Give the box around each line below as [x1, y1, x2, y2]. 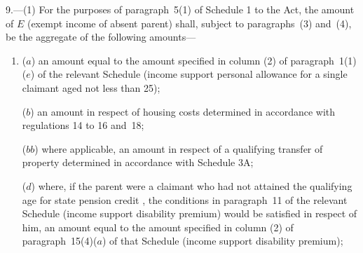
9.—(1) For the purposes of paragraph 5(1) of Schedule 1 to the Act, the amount [6, 2, 355, 16]
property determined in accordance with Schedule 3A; [22, 155, 254, 170]
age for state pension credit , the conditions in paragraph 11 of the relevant [22, 192, 348, 207]
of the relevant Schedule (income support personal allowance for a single [37, 67, 348, 81]
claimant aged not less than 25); [22, 80, 160, 95]
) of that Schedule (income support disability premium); [102, 233, 343, 248]
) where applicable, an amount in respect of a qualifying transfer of [34, 141, 323, 156]
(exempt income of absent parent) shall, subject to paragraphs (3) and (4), [27, 15, 352, 30]
